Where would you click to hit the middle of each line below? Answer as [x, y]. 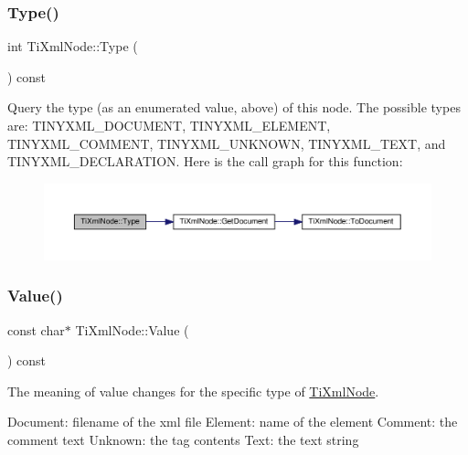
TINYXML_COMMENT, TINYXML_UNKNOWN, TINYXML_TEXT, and [227, 143]
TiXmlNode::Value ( [132, 329]
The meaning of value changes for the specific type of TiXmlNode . [193, 391]
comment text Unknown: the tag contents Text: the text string [183, 440]
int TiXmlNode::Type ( [73, 46]
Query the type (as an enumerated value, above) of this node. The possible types [234, 107]
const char [36, 329]
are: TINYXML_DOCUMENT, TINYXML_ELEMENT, [169, 125]
